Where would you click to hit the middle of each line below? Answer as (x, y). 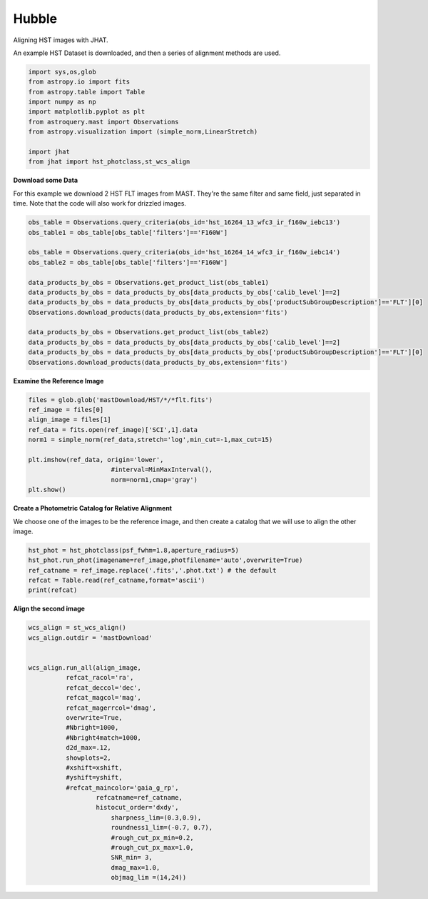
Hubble (35, 19)
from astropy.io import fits (79, 82)
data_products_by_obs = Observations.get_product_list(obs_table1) (149, 282)
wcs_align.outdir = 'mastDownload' (90, 638)
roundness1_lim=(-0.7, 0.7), (162, 828)
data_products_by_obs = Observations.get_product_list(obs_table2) (149, 332)
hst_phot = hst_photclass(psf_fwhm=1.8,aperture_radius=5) (133, 550)
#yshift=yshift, (94, 778)
